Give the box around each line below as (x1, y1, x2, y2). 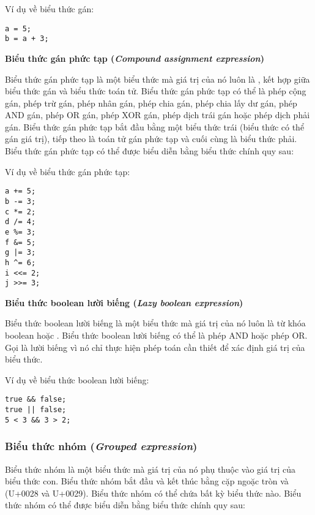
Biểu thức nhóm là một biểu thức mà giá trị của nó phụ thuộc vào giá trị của (5, 462, 296, 475)
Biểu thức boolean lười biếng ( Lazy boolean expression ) (5, 296, 243, 309)
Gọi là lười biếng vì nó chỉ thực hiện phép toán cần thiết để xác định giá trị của (5, 340, 305, 353)
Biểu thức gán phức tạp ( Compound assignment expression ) (5, 51, 264, 64)
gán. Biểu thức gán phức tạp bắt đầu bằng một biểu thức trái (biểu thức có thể (5, 120, 305, 133)
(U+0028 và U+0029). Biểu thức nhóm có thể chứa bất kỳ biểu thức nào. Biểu (5, 486, 302, 499)
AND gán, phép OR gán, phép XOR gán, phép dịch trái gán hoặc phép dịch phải (5, 108, 310, 121)
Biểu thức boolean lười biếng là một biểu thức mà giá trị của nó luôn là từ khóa (5, 317, 306, 329)
